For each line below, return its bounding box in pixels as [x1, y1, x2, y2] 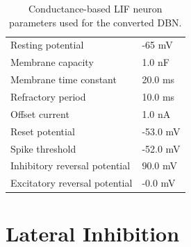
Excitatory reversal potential [10, 176, 133, 190]
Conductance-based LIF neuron [28, 1, 163, 15]
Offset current [10, 106, 69, 121]
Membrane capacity [10, 55, 94, 69]
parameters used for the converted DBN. [9, 15, 182, 29]
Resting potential [10, 37, 84, 52]
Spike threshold [10, 141, 76, 155]
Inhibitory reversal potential [10, 158, 131, 173]
